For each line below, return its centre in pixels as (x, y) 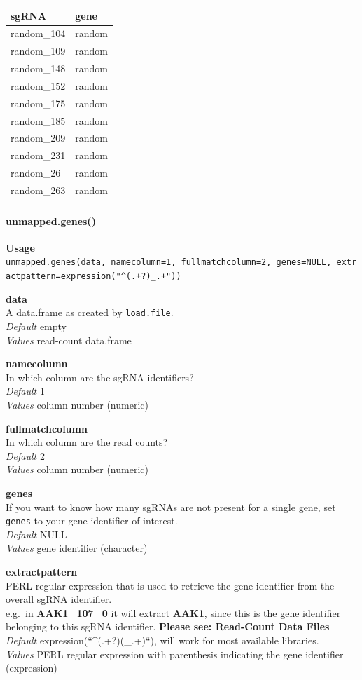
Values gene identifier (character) (77, 548)
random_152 (38, 85)
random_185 (38, 120)
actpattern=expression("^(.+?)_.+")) (93, 277)
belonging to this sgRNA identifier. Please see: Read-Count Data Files (168, 626)
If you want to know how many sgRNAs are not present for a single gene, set (171, 506)
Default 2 (25, 455)
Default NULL (36, 534)
